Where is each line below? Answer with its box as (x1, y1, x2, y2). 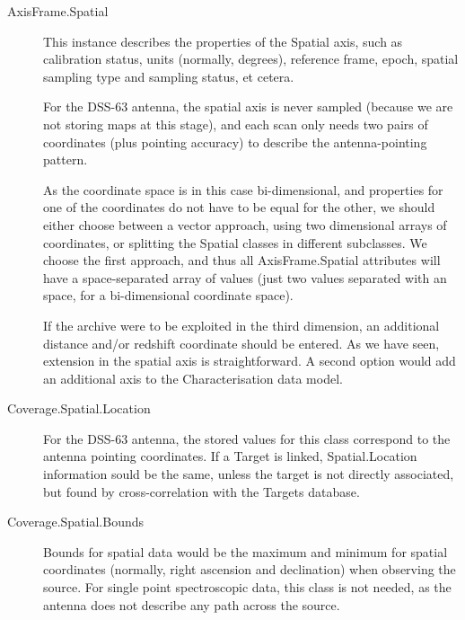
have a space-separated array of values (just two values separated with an (43, 268, 447, 287)
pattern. (43, 150, 88, 169)
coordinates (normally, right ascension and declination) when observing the (43, 560, 456, 579)
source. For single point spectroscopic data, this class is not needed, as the (43, 578, 452, 597)
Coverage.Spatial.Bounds (7, 512, 144, 531)
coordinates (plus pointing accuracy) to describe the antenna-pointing (43, 132, 427, 151)
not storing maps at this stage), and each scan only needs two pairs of (43, 114, 428, 133)
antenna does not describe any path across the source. (43, 595, 340, 614)
